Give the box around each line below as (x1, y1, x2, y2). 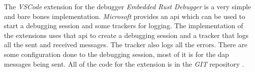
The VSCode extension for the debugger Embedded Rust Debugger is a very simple (4, 1, 251, 11)
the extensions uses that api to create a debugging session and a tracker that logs (4, 30, 249, 40)
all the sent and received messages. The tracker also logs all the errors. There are (4, 39, 248, 50)
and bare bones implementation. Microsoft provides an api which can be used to (4, 11, 246, 21)
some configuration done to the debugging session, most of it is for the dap (4, 49, 229, 59)
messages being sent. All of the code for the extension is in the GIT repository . (4, 58, 244, 69)
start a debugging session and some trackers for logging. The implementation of (4, 20, 243, 31)
